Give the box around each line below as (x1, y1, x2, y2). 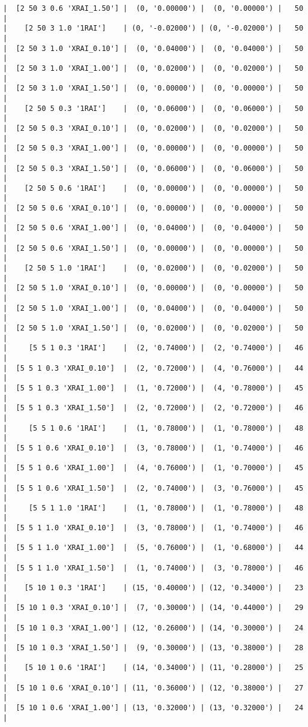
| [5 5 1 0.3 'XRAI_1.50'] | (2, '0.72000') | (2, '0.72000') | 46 (3, 404, 304, 413)
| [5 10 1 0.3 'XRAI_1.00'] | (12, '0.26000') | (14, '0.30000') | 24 (3, 623, 304, 632)
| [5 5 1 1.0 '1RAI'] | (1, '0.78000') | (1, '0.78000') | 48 (3, 503, 304, 512)
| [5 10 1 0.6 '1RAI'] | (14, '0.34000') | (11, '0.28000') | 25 (3, 663, 304, 672)
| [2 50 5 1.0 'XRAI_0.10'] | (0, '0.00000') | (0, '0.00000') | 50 (3, 284, 304, 293)
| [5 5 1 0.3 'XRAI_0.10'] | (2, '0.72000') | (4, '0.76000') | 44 (3, 363, 304, 372)
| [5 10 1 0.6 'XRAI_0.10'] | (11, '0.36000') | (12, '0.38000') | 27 (3, 683, 304, 692)
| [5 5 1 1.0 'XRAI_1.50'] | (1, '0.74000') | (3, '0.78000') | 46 (3, 563, 304, 572)
